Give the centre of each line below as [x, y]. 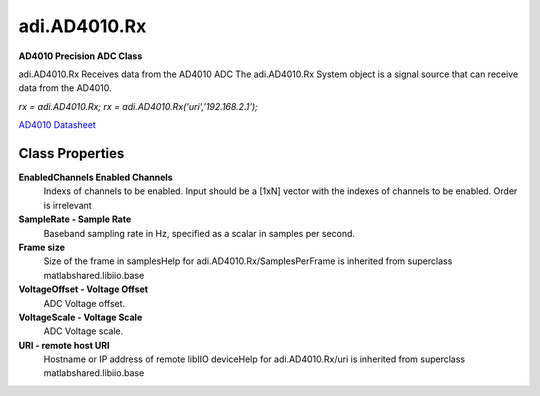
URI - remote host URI [64, 345]
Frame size [41, 247]
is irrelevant [67, 205]
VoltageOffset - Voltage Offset [83, 289]
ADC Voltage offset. [84, 303]
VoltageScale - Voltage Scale [80, 317]
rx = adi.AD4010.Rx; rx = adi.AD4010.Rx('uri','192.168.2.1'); [138, 106]
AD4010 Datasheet [57, 125]
